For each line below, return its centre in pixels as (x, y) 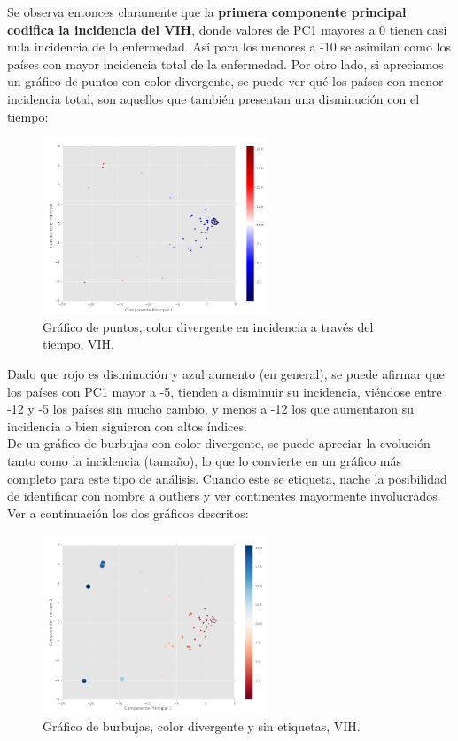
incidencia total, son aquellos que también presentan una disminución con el (213, 98)
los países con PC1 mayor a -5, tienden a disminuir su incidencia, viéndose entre (225, 391)
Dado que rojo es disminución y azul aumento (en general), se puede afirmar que (226, 373)
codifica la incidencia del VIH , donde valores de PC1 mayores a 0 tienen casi (227, 29)
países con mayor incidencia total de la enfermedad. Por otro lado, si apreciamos (225, 63)
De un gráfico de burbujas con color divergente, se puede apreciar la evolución (219, 443)
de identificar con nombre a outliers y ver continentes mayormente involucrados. (224, 496)
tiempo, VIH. (78, 344)
